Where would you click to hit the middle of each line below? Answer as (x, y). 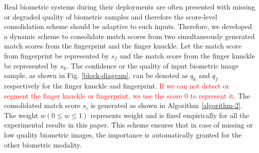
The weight (21, 115)
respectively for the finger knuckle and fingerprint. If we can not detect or (117, 85)
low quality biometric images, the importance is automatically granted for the (123, 134)
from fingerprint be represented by (57, 55)
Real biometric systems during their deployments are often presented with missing (130, 6)
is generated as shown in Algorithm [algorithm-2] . (166, 105)
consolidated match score (42, 105)
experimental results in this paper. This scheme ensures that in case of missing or (129, 125)
